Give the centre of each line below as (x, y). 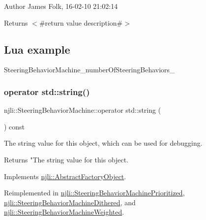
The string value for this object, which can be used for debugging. (103, 143)
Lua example (37, 49)
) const (15, 126)
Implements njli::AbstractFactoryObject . (65, 176)
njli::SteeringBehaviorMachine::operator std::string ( (83, 110)
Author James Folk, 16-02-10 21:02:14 (61, 6)
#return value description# (81, 22)
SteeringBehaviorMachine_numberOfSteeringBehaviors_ (89, 70)
